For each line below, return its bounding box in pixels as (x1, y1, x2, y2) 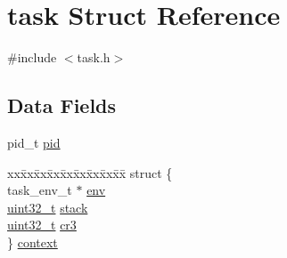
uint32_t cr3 (7, 215, 77, 234)
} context (7, 232, 58, 251)
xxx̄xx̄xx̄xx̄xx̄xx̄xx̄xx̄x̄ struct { (7, 163, 173, 181)
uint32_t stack (7, 198, 88, 216)
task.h (77, 48, 111, 67)
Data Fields (7, 92, 117, 119)
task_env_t (7, 181, 72, 199)
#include (7, 48, 57, 67)
